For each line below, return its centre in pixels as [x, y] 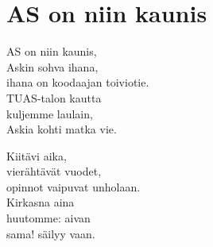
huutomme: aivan [48, 218]
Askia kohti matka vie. [62, 129]
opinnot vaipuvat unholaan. [74, 186]
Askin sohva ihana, [52, 66]
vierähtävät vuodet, [54, 171]
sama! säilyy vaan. [51, 233]
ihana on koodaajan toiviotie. [78, 82]
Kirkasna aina [41, 202]
